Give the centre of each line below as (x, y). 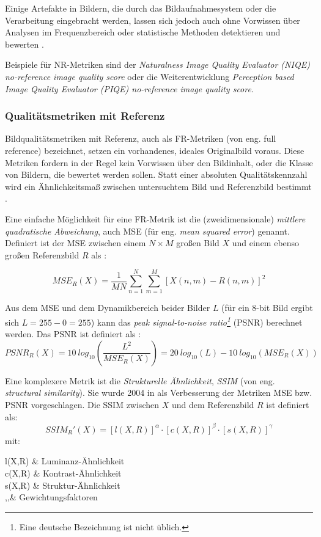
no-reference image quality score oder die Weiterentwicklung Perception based (149, 76)
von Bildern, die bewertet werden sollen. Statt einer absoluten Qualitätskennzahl (156, 174)
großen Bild (198, 243)
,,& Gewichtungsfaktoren (51, 497)
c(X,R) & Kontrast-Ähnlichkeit (63, 473)
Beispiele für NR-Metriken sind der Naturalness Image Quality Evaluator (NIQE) (157, 64)
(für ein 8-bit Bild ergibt (267, 308)
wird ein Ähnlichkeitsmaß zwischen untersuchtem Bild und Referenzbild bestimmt (158, 186)
